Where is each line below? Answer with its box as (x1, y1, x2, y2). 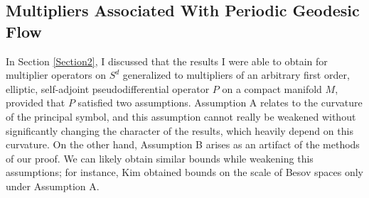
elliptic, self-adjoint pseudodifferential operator (6, 81, 210, 96)
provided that (6, 95, 65, 110)
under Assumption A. (6, 178, 100, 193)
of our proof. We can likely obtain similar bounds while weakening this (6, 150, 314, 165)
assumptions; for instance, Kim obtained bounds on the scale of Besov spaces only (6, 165, 363, 180)
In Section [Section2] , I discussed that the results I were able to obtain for (6, 53, 328, 68)
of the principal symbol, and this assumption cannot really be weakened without (6, 109, 356, 123)
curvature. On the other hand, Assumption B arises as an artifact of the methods (6, 137, 360, 152)
